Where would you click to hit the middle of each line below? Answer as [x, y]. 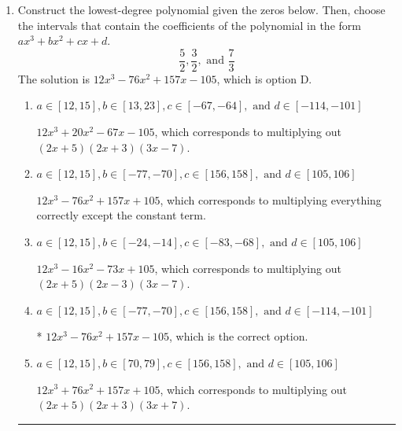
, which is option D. [264, 78]
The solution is [53, 78]
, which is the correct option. [239, 336]
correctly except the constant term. [121, 215]
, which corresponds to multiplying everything [271, 199]
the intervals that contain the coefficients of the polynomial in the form [189, 25]
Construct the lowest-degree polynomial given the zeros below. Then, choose [201, 9]
